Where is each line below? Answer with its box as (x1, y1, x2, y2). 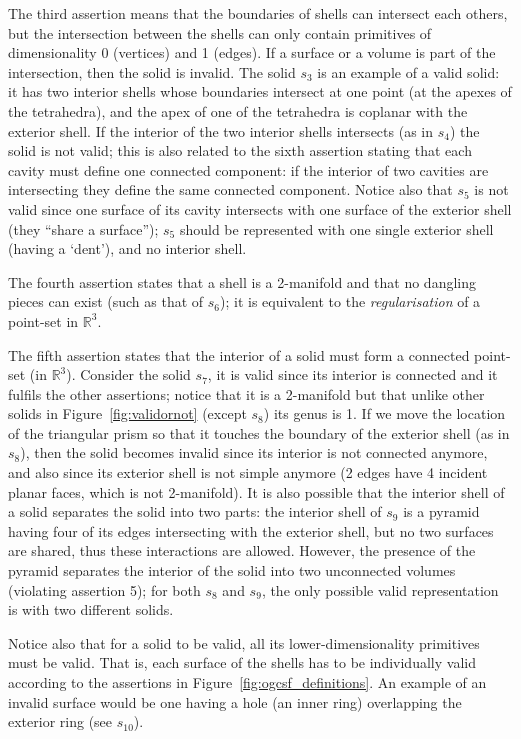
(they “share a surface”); (8, 218, 159, 239)
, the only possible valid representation (261, 579, 499, 600)
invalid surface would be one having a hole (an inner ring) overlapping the (8, 691, 462, 712)
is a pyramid (403, 501, 480, 522)
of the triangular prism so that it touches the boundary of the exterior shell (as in (8, 422, 510, 443)
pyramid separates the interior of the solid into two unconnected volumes (8, 560, 456, 581)
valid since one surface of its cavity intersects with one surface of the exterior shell (8, 198, 512, 219)
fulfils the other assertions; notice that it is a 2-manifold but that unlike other (8, 383, 485, 404)
